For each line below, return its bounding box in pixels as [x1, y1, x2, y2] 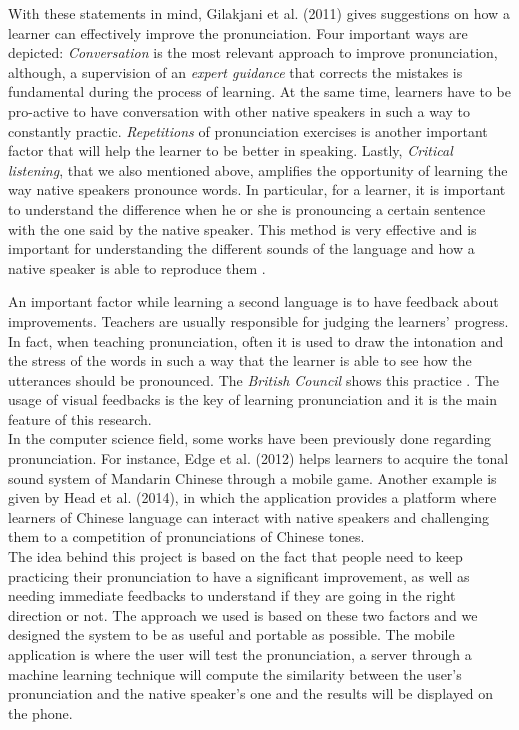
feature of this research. [8, 408, 152, 429]
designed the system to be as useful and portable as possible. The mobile [8, 624, 455, 645]
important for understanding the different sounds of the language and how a [8, 238, 475, 259]
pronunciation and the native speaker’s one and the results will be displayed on [8, 683, 494, 704]
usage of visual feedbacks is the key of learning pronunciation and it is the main [8, 389, 497, 410]
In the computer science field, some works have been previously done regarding [8, 428, 492, 449]
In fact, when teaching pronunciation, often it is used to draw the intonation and [8, 330, 504, 351]
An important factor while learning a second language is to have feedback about [8, 291, 499, 312]
